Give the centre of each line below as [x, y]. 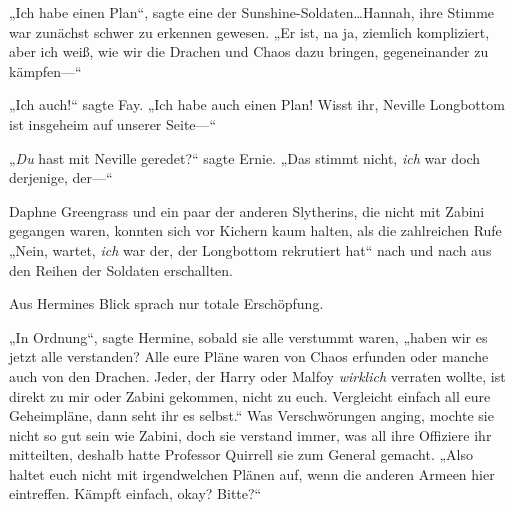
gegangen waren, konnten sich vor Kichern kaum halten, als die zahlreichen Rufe [255, 230]
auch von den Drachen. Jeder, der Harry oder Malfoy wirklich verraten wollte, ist [257, 375]
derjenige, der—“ [61, 177]
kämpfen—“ [45, 70]
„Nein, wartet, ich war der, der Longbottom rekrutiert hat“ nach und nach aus [250, 249]
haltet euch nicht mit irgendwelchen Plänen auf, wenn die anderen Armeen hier [252, 473]
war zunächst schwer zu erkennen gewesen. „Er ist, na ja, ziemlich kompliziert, [249, 31]
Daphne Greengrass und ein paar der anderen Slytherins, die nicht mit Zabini [247, 210]
